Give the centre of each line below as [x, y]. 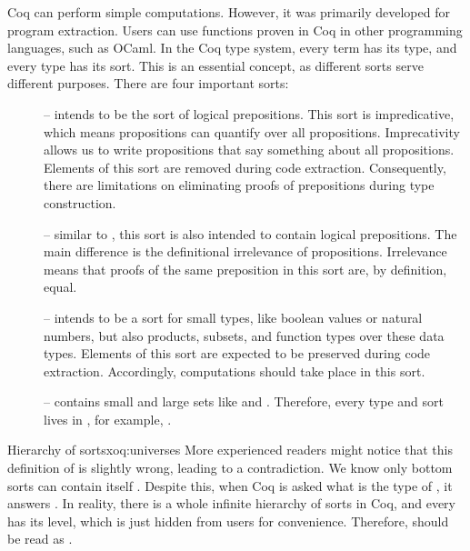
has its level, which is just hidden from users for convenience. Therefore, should [228, 521]
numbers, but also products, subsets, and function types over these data [244, 335]
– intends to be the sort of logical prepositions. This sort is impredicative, [249, 113]
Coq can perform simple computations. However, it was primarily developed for [229, 12]
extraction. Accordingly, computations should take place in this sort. [235, 371]
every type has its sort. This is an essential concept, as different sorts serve [215, 65]
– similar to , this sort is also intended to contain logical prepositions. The [250, 233]
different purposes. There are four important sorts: [148, 83]
